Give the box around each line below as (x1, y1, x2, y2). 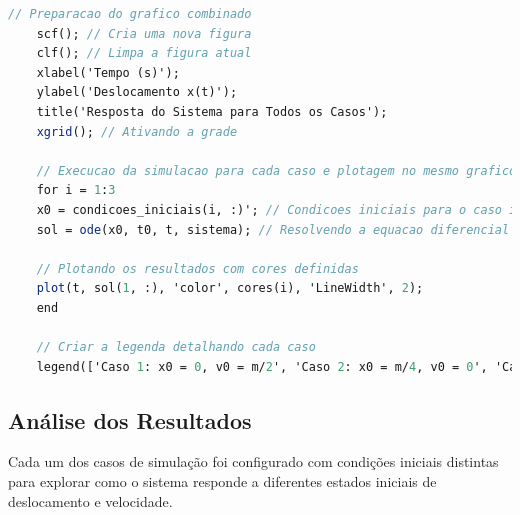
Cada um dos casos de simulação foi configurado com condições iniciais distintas (8, 451, 499, 472)
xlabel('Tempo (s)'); (36, 65, 180, 80)
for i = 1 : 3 (36, 183, 116, 198)
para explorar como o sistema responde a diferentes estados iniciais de (8, 471, 437, 492)
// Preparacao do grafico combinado (8, 7, 252, 21)
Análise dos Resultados (8, 404, 252, 435)
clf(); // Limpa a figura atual (36, 46, 252, 61)
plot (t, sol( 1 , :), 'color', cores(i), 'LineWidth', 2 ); (36, 281, 424, 296)
